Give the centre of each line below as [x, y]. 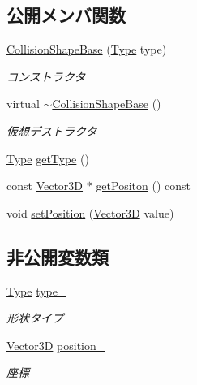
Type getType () [48, 158]
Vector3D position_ [56, 345]
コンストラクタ [46, 76]
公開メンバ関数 [66, 15]
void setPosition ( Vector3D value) [90, 212]
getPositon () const [143, 186]
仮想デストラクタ [52, 130]
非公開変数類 [58, 256]
